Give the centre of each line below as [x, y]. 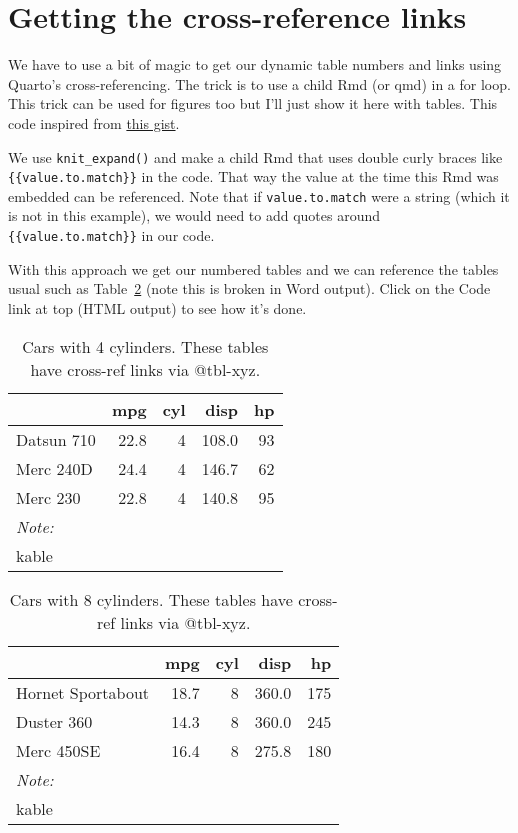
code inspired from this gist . [94, 122]
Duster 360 [54, 721]
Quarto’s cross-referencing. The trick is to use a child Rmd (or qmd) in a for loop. [259, 83]
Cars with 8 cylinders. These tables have [151, 599]
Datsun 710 [56, 439]
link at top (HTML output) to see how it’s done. [157, 307]
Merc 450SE [58, 750]
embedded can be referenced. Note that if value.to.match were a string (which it [259, 195]
